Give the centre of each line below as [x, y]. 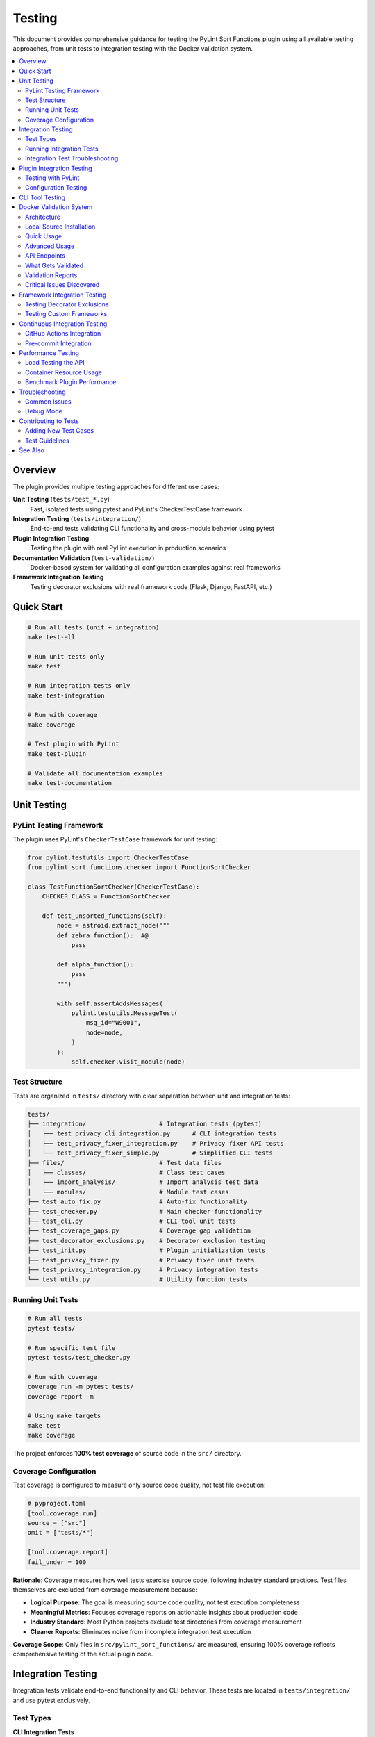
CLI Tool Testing [42, 197]
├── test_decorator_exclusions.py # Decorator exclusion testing [147, 1241]
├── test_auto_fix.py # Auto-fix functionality [137, 1202]
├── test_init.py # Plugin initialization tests [147, 1250]
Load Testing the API [55, 363]
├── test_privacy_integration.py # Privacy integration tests [143, 1269]
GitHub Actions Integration [63, 334]
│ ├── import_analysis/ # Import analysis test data [143, 1182]
